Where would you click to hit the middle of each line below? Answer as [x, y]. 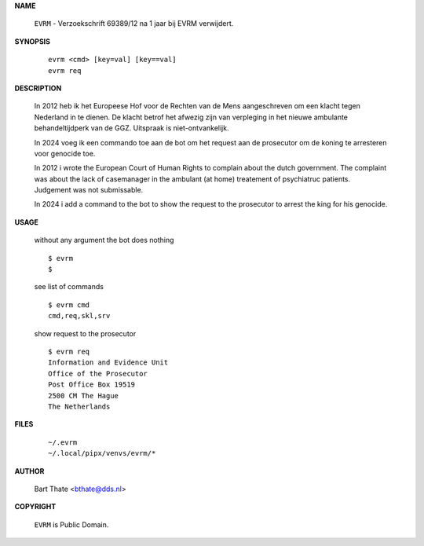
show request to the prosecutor [85, 333]
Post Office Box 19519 [92, 385]
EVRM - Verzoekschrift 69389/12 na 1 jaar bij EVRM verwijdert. [134, 24]
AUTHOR [29, 471]
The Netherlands [79, 406]
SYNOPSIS [33, 41]
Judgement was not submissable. [89, 190]
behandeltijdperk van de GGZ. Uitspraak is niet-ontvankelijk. [132, 128]
